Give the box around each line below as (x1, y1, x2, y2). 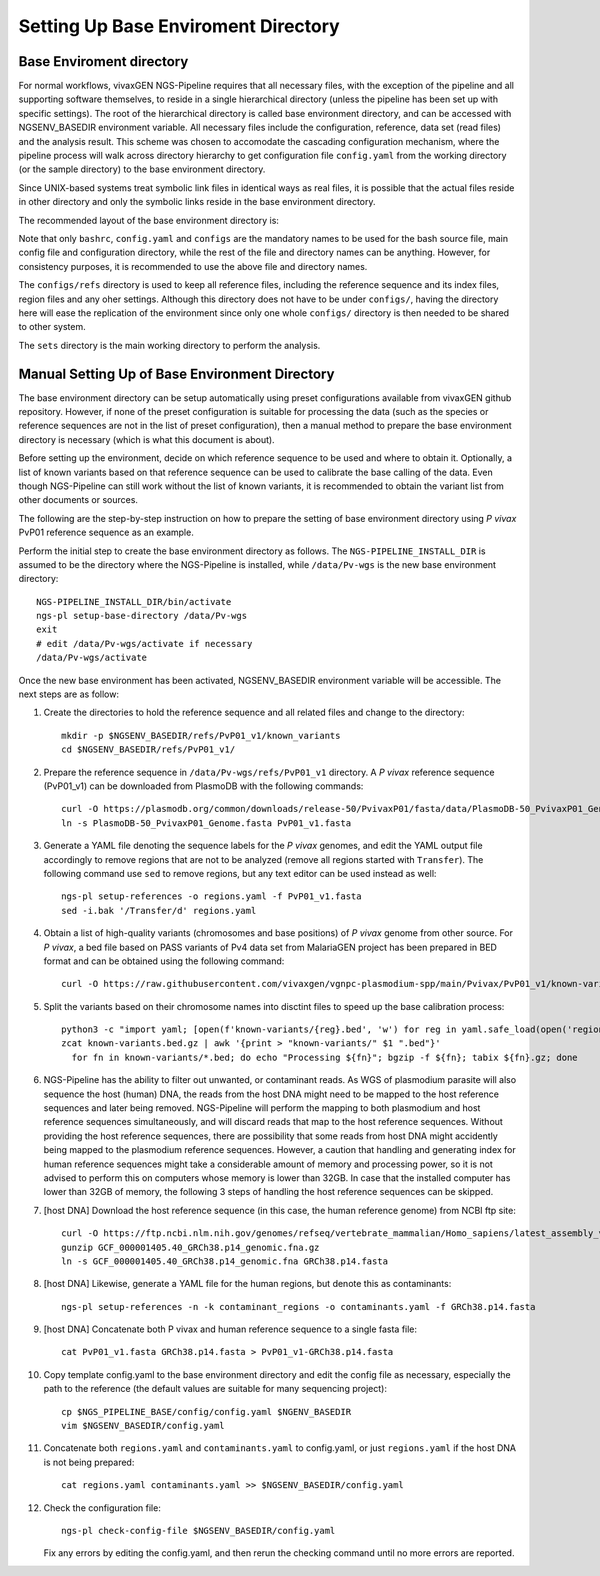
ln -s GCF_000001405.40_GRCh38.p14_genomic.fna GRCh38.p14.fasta (61, 1255, 389, 1267)
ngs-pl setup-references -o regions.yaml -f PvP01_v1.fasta (61, 891, 362, 902)
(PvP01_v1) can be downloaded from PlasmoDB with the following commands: (43, 780, 364, 792)
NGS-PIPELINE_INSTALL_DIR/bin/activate (36, 596, 232, 607)
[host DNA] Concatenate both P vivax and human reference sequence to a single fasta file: (43, 1323, 418, 1335)
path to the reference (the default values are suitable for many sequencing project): (43, 1383, 387, 1395)
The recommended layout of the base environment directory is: (18, 214, 280, 226)
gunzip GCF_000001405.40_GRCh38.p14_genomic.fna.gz (61, 1241, 320, 1253)
